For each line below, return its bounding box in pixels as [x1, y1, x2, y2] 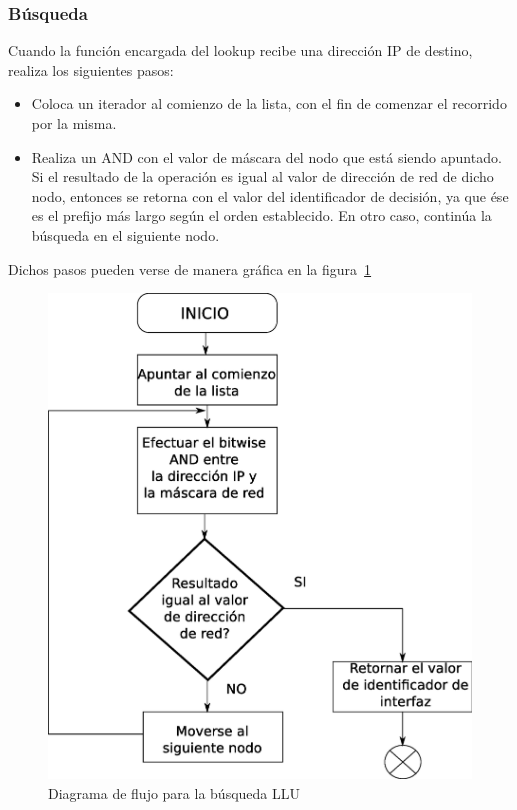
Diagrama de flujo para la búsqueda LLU [48, 782, 300, 803]
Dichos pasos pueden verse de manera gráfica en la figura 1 [8, 258, 372, 279]
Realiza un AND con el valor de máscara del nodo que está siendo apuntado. [31, 146, 502, 167]
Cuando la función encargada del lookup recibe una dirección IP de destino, [8, 40, 473, 61]
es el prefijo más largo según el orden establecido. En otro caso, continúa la [31, 205, 492, 226]
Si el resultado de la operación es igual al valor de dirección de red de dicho [31, 166, 494, 187]
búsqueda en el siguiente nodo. [31, 224, 220, 245]
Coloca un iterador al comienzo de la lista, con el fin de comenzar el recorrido [31, 93, 507, 114]
